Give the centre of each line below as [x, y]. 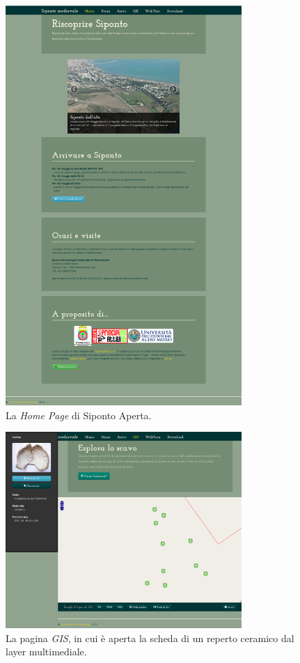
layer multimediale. [46, 652]
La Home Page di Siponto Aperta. [79, 415]
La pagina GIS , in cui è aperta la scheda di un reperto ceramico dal [150, 638]
